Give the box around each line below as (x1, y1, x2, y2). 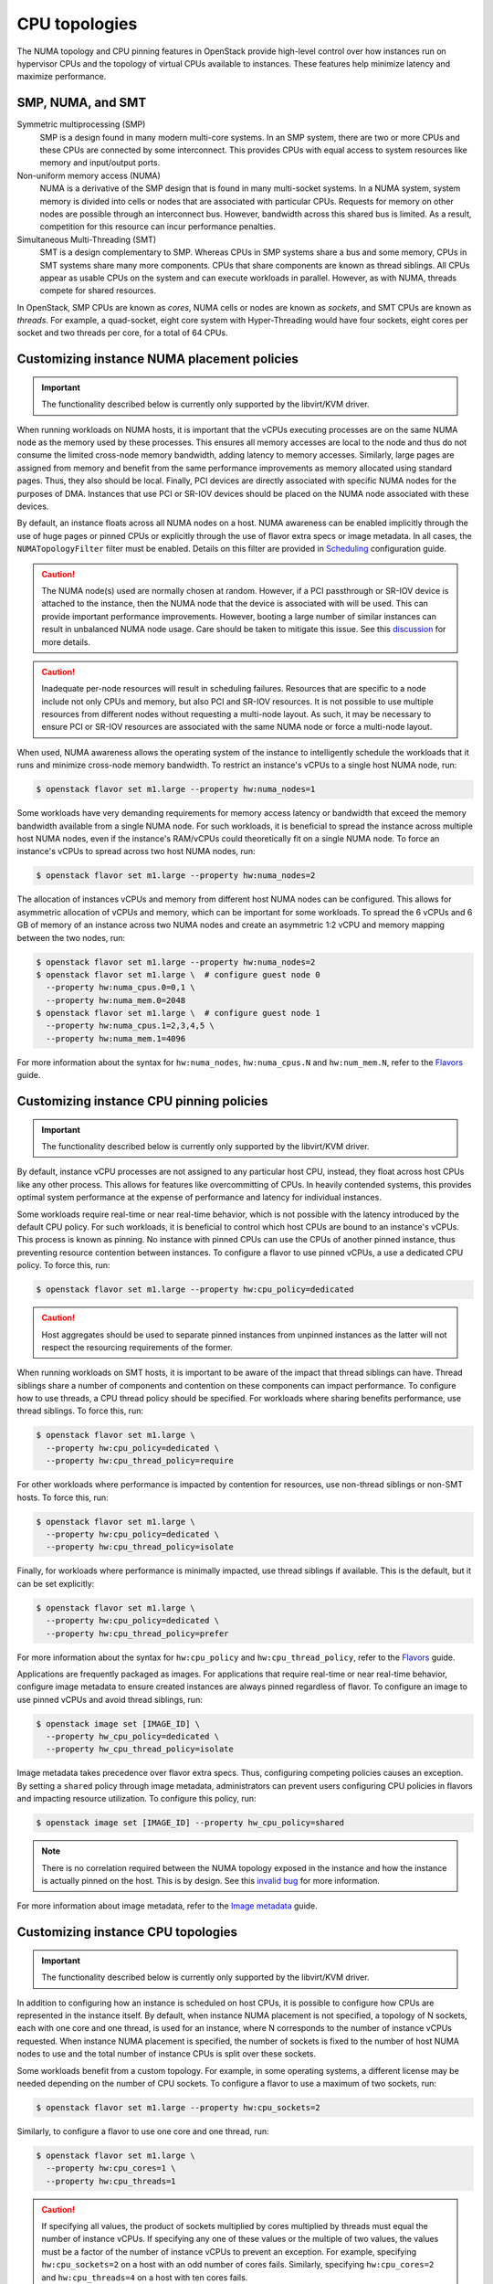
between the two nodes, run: (16, 932, 126, 943)
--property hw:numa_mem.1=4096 (46, 1033, 186, 1043)
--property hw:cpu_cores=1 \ (46, 2163, 177, 2173)
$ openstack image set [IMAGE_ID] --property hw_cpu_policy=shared (36, 1818, 345, 1828)
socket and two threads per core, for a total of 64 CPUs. (16, 327, 228, 338)
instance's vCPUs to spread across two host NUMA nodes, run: (16, 846, 256, 857)
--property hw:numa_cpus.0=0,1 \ (46, 982, 195, 993)
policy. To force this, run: (16, 1260, 110, 1271)
